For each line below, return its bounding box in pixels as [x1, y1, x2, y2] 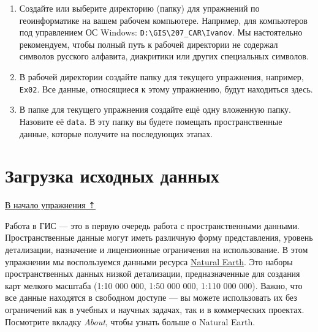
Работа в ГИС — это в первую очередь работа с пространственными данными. [5, 219, 300, 232]
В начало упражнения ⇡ [5, 198, 96, 211]
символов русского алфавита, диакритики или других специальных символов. [19, 50, 309, 62]
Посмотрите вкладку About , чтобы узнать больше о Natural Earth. [5, 315, 256, 328]
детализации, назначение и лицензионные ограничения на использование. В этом [5, 243, 308, 256]
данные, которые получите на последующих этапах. [19, 127, 213, 140]
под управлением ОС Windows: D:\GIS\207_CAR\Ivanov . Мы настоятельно [19, 26, 303, 39]
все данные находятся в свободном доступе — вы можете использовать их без [5, 291, 297, 304]
